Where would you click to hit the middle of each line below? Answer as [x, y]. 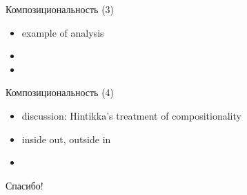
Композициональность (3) [60, 9]
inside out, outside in [66, 139]
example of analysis [63, 32]
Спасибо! [24, 185]
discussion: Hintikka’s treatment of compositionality [131, 115]
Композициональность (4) [60, 92]
